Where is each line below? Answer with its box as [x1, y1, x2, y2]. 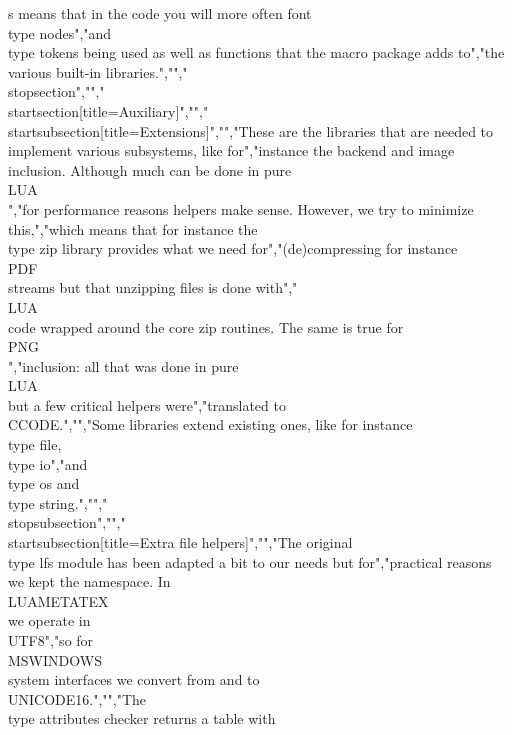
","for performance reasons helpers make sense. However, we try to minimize [8, 198, 474, 219]
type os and [8, 473, 80, 494]
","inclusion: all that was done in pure [8, 355, 239, 376]
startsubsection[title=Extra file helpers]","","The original [8, 532, 353, 553]
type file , [8, 434, 62, 455]
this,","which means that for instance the [8, 218, 258, 239]
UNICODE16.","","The [8, 688, 147, 709]
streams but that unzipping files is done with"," [8, 277, 298, 298]
